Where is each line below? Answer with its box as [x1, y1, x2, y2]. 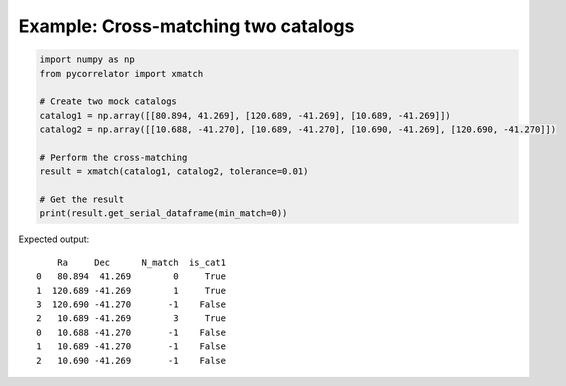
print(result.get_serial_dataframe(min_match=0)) [39, 208, 288, 219]
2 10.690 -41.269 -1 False [36, 355, 227, 366]
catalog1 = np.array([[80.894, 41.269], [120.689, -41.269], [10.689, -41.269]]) [39, 110, 452, 121]
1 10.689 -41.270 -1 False [36, 341, 227, 352]
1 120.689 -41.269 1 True [36, 285, 227, 296]
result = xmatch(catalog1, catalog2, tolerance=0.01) [39, 166, 309, 177]
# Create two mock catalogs [39, 96, 177, 107]
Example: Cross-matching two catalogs [18, 15, 355, 37]
